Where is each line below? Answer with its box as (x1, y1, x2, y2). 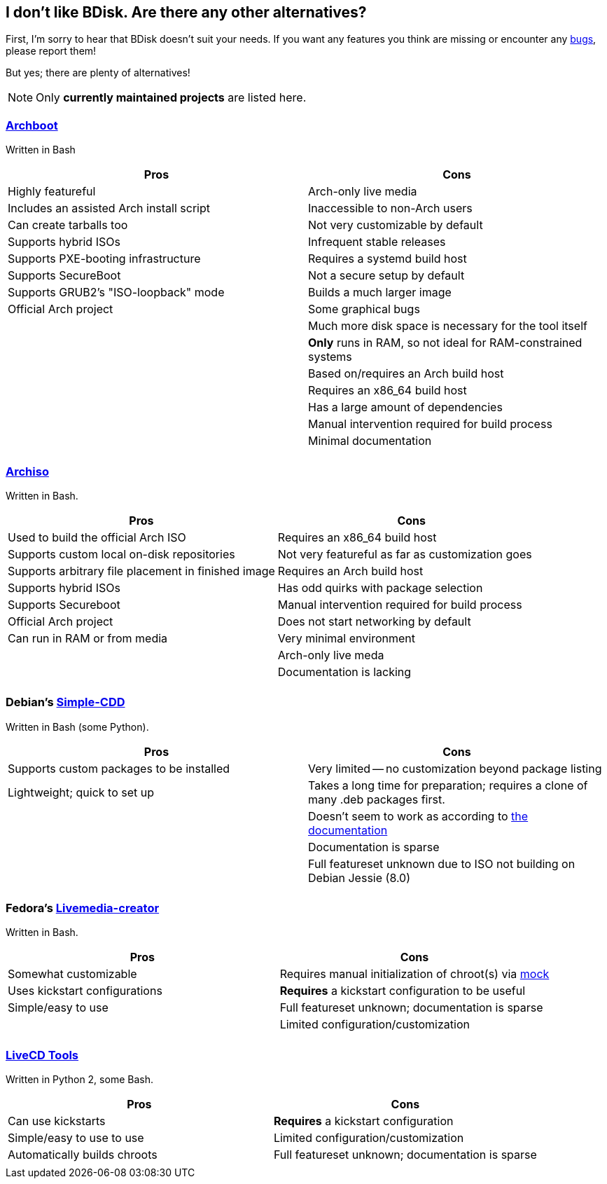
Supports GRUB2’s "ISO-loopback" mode (8, 285, 225, 300)
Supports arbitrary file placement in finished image (8, 563, 275, 578)
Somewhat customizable (8, 967, 137, 982)
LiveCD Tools (6, 1047, 79, 1062)
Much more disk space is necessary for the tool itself (308, 319, 587, 333)
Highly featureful (8, 184, 96, 199)
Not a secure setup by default (308, 268, 465, 283)
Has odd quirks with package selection (277, 580, 483, 595)
